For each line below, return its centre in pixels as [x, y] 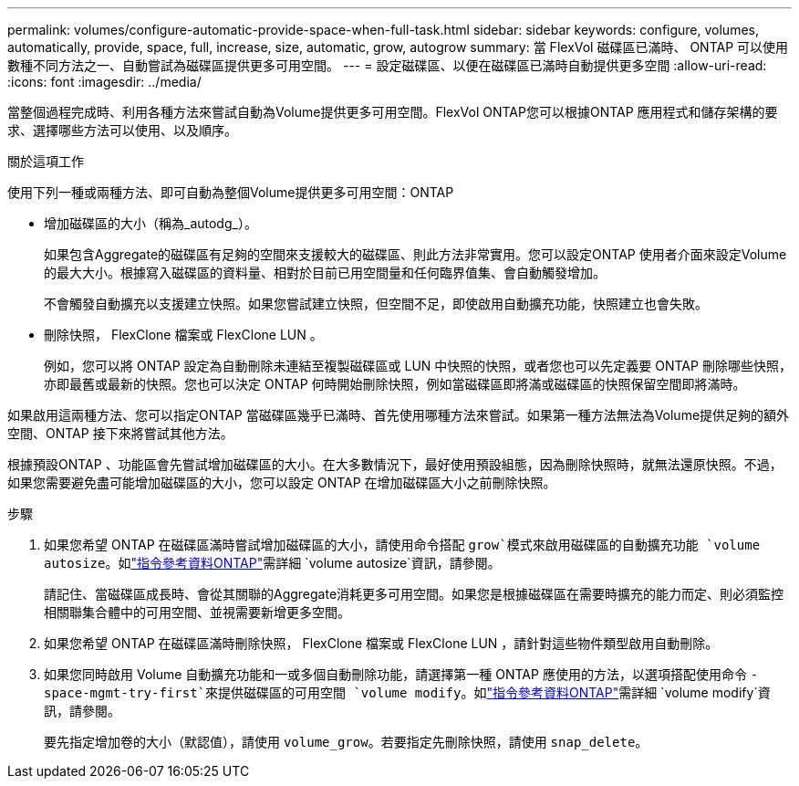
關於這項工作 [46, 161]
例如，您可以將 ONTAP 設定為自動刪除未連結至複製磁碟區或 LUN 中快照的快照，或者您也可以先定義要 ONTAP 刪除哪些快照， [418, 366]
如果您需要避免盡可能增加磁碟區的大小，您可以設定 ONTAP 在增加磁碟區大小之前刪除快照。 [282, 482]
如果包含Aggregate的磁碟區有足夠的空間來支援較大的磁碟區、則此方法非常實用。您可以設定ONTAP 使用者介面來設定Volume [415, 254]
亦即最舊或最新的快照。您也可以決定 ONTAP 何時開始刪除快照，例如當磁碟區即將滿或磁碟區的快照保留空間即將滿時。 [395, 384]
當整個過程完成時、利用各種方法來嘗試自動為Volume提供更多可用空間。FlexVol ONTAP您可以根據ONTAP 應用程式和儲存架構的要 [393, 112]
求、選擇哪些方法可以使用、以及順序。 [122, 130]
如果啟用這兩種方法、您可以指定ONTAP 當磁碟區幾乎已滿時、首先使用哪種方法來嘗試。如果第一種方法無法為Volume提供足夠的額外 [399, 415]
